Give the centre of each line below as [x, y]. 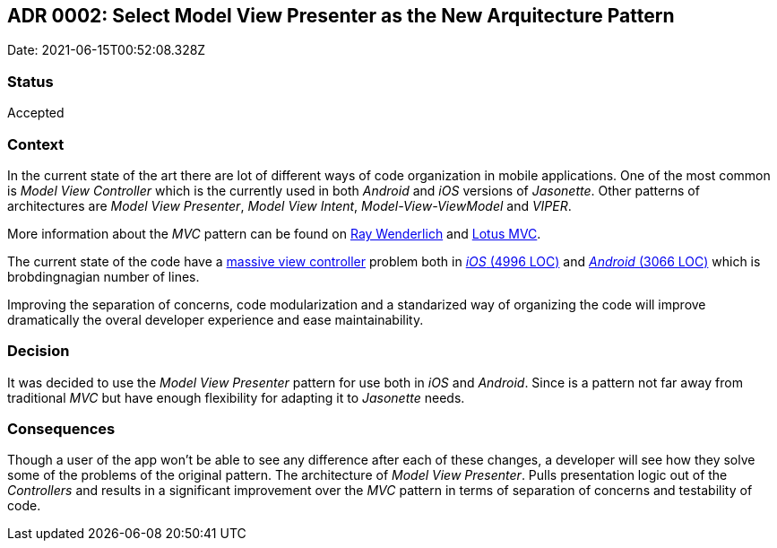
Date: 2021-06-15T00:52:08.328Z [107, 50]
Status [30, 81]
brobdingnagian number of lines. [104, 276]
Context [36, 144]
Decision [39, 351]
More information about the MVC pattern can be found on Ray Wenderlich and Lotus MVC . [274, 233]
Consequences [61, 429]
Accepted [36, 113]
